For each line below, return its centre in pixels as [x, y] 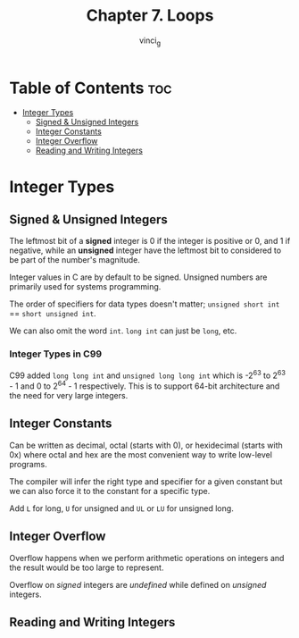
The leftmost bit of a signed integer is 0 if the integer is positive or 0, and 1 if [150, 241]
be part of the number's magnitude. [75, 260]
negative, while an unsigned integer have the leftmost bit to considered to [145, 250]
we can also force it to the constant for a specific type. [110, 491]
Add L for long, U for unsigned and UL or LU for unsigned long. [121, 508]
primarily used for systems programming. [85, 287]
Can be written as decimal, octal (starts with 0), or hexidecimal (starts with [146, 445]
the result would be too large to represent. [87, 567]
